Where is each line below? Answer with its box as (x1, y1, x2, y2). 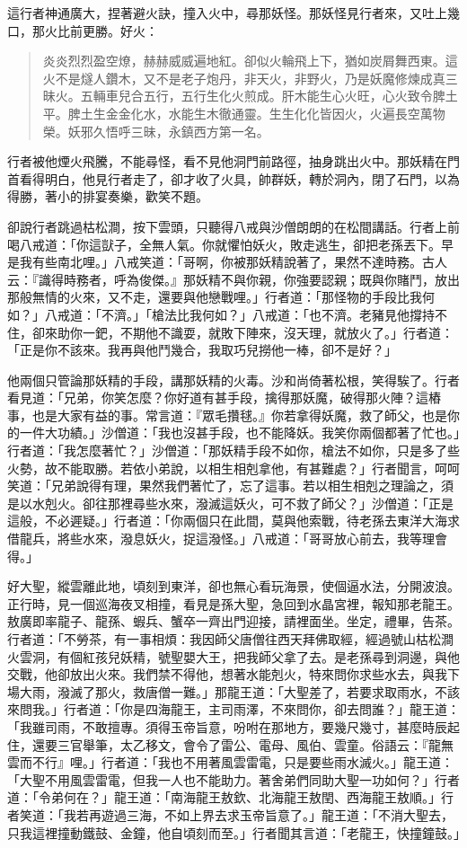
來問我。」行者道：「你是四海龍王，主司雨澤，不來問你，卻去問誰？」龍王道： (7, 700, 460, 719)
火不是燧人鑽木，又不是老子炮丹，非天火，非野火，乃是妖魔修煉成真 (42, 68, 445, 87)
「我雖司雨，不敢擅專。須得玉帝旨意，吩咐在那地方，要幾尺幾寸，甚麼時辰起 (7, 717, 460, 736)
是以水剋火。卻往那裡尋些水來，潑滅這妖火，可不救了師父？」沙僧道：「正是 (7, 493, 454, 512)
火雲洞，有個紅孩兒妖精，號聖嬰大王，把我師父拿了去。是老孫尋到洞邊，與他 (7, 647, 460, 666)
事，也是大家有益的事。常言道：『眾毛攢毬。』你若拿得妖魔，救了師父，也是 (7, 405, 447, 424)
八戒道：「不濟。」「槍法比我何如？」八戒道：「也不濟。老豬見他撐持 (44, 305, 435, 323)
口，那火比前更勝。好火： (7, 21, 158, 40)
